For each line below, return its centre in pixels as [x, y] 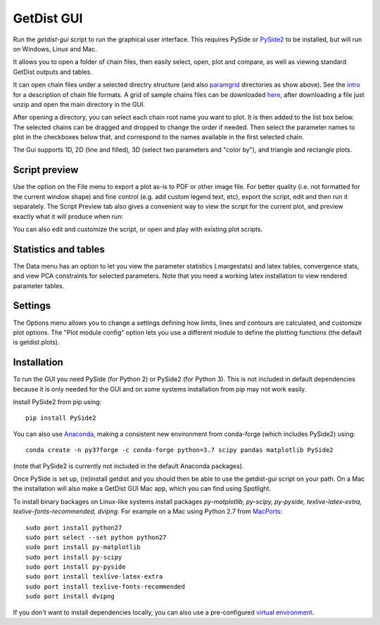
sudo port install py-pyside [76, 567]
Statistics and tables [59, 249]
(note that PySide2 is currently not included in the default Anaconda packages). [128, 466]
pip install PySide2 [61, 418]
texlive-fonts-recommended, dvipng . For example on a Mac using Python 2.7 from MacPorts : [148, 511]
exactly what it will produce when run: [68, 216]
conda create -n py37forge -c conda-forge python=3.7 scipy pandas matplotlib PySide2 [179, 450]
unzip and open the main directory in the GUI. [79, 104]
